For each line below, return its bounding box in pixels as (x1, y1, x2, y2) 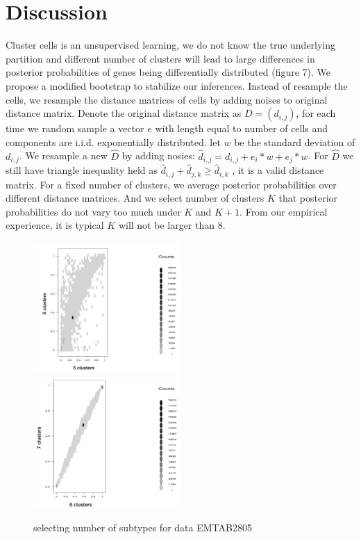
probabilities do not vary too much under (6, 204, 181, 218)
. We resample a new (19, 148, 108, 163)
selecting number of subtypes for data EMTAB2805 (33, 520, 252, 535)
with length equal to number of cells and (155, 121, 328, 136)
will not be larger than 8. (118, 218, 226, 232)
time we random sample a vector (6, 121, 144, 136)
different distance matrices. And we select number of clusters (6, 191, 265, 205)
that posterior (278, 191, 338, 205)
